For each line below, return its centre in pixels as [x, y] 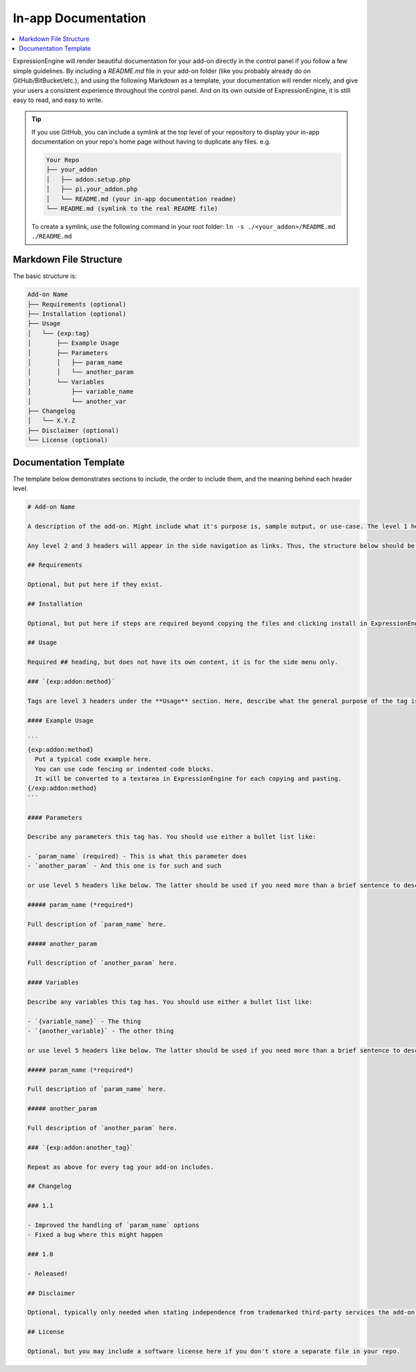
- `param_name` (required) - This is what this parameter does [137, 856]
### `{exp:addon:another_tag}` [81, 1147]
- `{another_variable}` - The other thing [101, 1031]
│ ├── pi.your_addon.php [92, 189]
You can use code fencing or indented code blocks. [124, 769]
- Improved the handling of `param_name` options [113, 1225]
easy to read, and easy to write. [58, 100]
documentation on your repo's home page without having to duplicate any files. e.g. [151, 142]
